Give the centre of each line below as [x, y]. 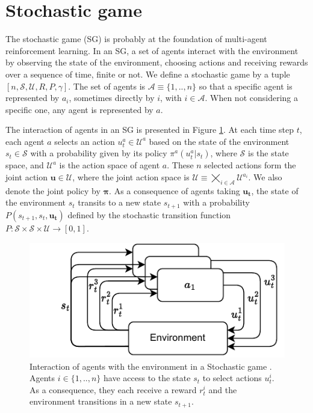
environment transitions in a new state [101, 401]
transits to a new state [119, 202]
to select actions [232, 378]
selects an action [85, 141]
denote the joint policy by [53, 190]
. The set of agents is [107, 86]
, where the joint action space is [131, 177]
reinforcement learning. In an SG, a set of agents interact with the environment [152, 50]
